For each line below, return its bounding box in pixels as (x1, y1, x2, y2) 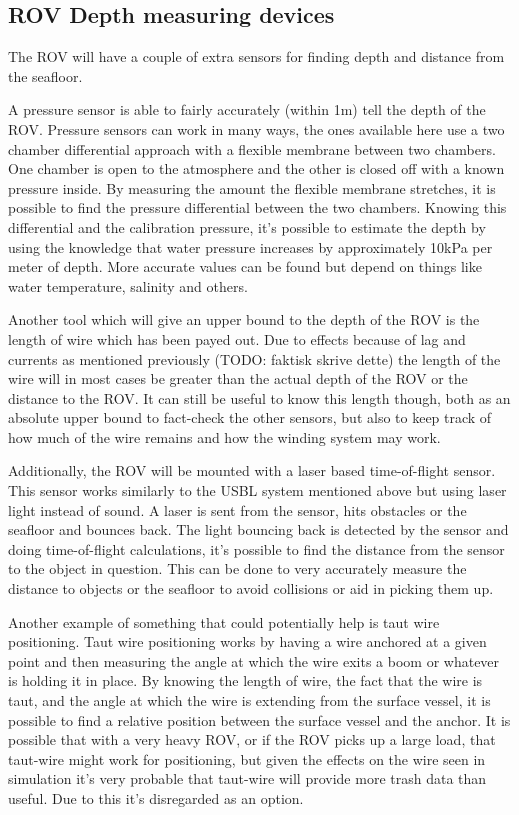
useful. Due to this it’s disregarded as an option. (8, 787, 304, 808)
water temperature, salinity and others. (8, 275, 248, 296)
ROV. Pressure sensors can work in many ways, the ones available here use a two (8, 118, 505, 139)
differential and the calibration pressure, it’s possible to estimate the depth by (8, 216, 486, 237)
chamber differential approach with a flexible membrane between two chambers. (8, 138, 496, 159)
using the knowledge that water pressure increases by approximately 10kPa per (8, 236, 493, 257)
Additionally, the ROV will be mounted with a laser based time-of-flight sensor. (8, 460, 496, 481)
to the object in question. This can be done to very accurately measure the (8, 558, 467, 579)
